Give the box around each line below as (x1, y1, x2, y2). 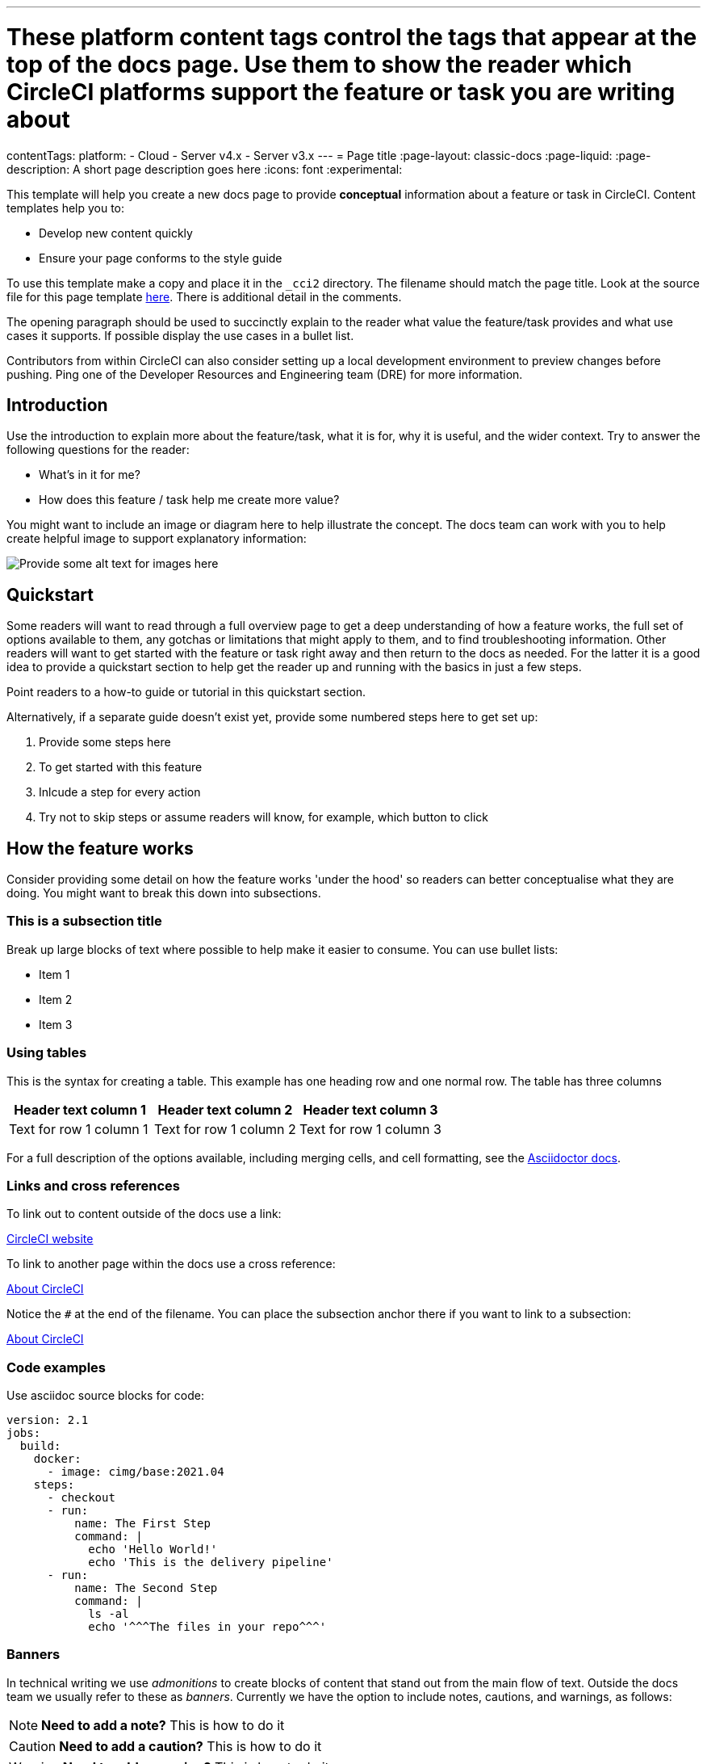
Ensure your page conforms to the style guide (39, 250, 282, 265)
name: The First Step (74, 1517, 211, 1531)
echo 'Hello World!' (88, 1543, 218, 1556)
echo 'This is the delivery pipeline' (88, 1556, 333, 1569)
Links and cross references (6, 1177, 181, 1194)
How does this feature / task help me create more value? (39, 493, 340, 507)
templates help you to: (6, 200, 125, 215)
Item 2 (39, 992, 73, 1006)
